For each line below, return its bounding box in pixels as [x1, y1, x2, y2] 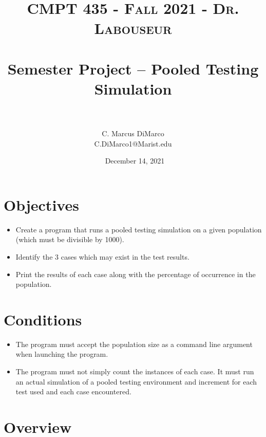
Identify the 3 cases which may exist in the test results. [15, 251, 189, 262]
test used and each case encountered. [15, 386, 131, 397]
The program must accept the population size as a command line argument [15, 338, 253, 349]
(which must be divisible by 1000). [15, 234, 124, 245]
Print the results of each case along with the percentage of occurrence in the [15, 268, 256, 279]
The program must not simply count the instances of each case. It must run [15, 366, 254, 377]
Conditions [4, 308, 82, 330]
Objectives [4, 194, 79, 215]
